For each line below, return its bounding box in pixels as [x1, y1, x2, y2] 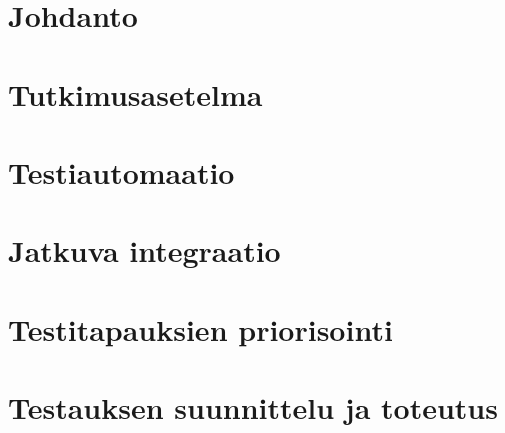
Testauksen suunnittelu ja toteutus [8, 387, 498, 428]
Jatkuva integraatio [8, 230, 281, 271]
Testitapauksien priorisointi [8, 308, 393, 349]
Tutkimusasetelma [8, 73, 263, 114]
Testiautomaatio [8, 151, 235, 192]
